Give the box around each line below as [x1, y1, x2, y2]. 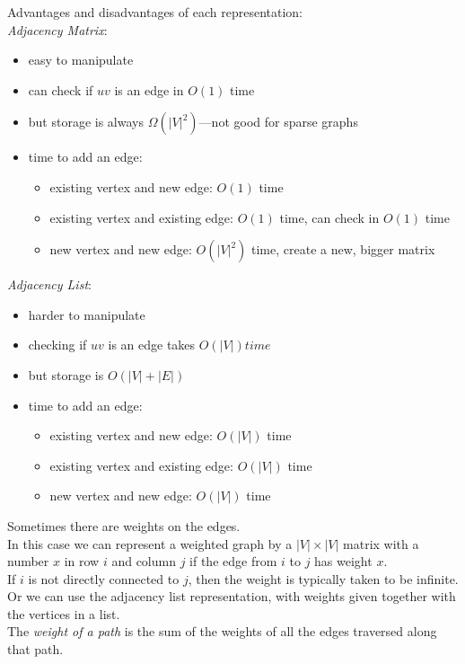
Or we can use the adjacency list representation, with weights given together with [7, 587, 456, 606]
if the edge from [189, 552, 277, 571]
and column [111, 552, 176, 571]
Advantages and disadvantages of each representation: [7, 3, 303, 21]
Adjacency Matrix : [7, 20, 108, 39]
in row [64, 552, 100, 571]
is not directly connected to [28, 569, 180, 588]
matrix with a [343, 534, 419, 553]
